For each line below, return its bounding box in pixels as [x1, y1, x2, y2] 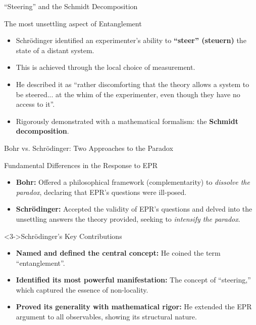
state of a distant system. [16, 45, 94, 55]
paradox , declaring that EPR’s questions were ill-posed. [16, 186, 187, 197]
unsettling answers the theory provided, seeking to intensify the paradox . [16, 213, 240, 224]
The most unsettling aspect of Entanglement [4, 18, 142, 28]
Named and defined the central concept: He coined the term [16, 248, 221, 258]
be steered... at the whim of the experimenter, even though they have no [16, 89, 240, 99]
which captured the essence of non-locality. [16, 284, 148, 295]
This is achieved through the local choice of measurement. [16, 62, 195, 72]
